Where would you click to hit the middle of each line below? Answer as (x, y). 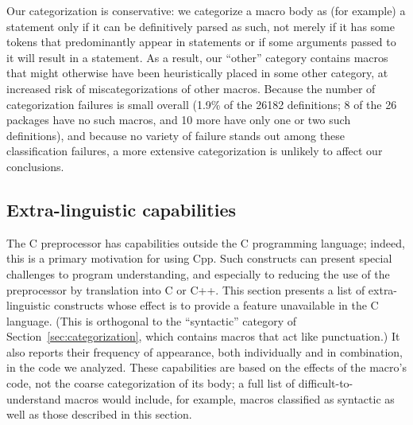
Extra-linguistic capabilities (121, 209)
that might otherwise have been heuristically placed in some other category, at (197, 73)
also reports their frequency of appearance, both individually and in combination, (205, 351)
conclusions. (35, 166)
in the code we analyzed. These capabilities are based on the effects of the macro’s (206, 367)
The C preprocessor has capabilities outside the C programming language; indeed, (206, 242)
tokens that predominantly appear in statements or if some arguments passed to (201, 42)
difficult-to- (326, 383)
